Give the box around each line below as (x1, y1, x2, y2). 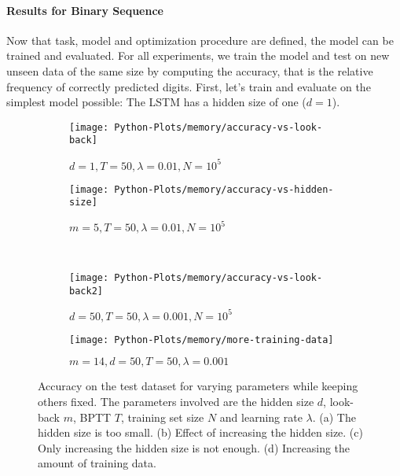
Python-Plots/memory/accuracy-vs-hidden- (114, 183, 334, 195)
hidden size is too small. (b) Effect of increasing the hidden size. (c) (38, 424, 363, 441)
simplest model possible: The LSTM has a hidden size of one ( (6, 94, 306, 110)
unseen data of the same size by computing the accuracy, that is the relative (6, 62, 373, 79)
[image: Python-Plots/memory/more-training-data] (69, 334, 334, 345)
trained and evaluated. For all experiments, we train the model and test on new (6, 47, 390, 64)
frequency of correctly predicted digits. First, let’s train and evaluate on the (6, 78, 371, 94)
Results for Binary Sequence (6, 2, 163, 18)
